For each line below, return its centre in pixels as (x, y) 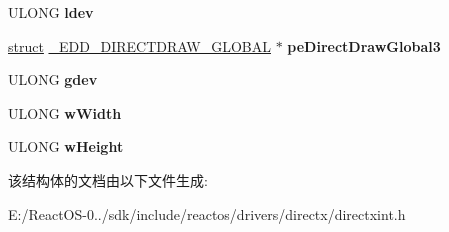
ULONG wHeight (66, 146)
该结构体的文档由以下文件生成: (108, 179)
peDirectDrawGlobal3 (364, 45)
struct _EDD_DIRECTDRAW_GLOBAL (139, 45)
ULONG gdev (53, 79)
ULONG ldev (51, 12)
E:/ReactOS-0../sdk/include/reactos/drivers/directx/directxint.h (207, 213)
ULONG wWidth (65, 112)
